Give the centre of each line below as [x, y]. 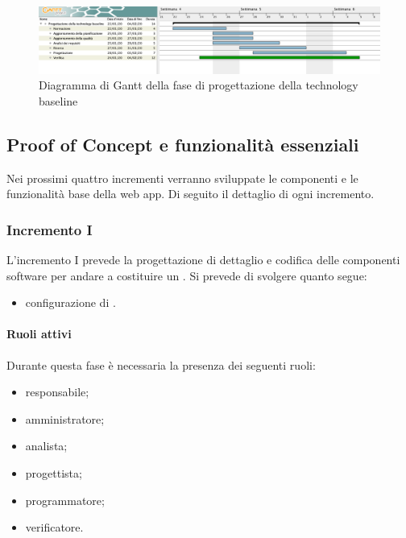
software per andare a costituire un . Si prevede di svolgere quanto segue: [187, 275]
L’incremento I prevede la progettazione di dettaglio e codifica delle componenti [203, 260]
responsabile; [57, 392]
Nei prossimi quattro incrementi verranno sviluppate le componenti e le [182, 178]
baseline [58, 100]
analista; [46, 446]
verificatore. [54, 527]
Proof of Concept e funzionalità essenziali [183, 144]
